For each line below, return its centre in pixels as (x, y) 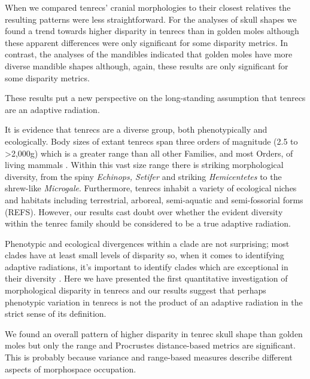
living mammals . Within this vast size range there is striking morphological (144, 165)
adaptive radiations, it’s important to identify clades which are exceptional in (147, 266)
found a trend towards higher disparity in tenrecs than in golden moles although (152, 31)
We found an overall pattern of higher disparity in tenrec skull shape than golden (154, 333)
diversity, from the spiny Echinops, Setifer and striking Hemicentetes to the (143, 176)
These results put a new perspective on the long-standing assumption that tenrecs (155, 98)
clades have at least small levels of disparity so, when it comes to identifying (145, 255)
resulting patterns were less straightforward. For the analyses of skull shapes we (151, 19)
